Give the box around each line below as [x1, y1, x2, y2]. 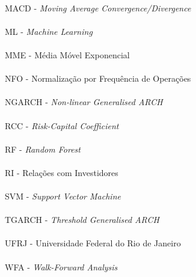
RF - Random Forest [5, 142, 81, 155]
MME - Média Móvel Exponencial [5, 48, 130, 61]
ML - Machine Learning [5, 25, 93, 37]
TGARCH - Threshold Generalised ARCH [5, 213, 159, 226]
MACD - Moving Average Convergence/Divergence [5, 1, 191, 14]
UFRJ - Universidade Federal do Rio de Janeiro [5, 237, 181, 249]
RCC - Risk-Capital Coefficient [5, 119, 119, 132]
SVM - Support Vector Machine [5, 190, 121, 202]
